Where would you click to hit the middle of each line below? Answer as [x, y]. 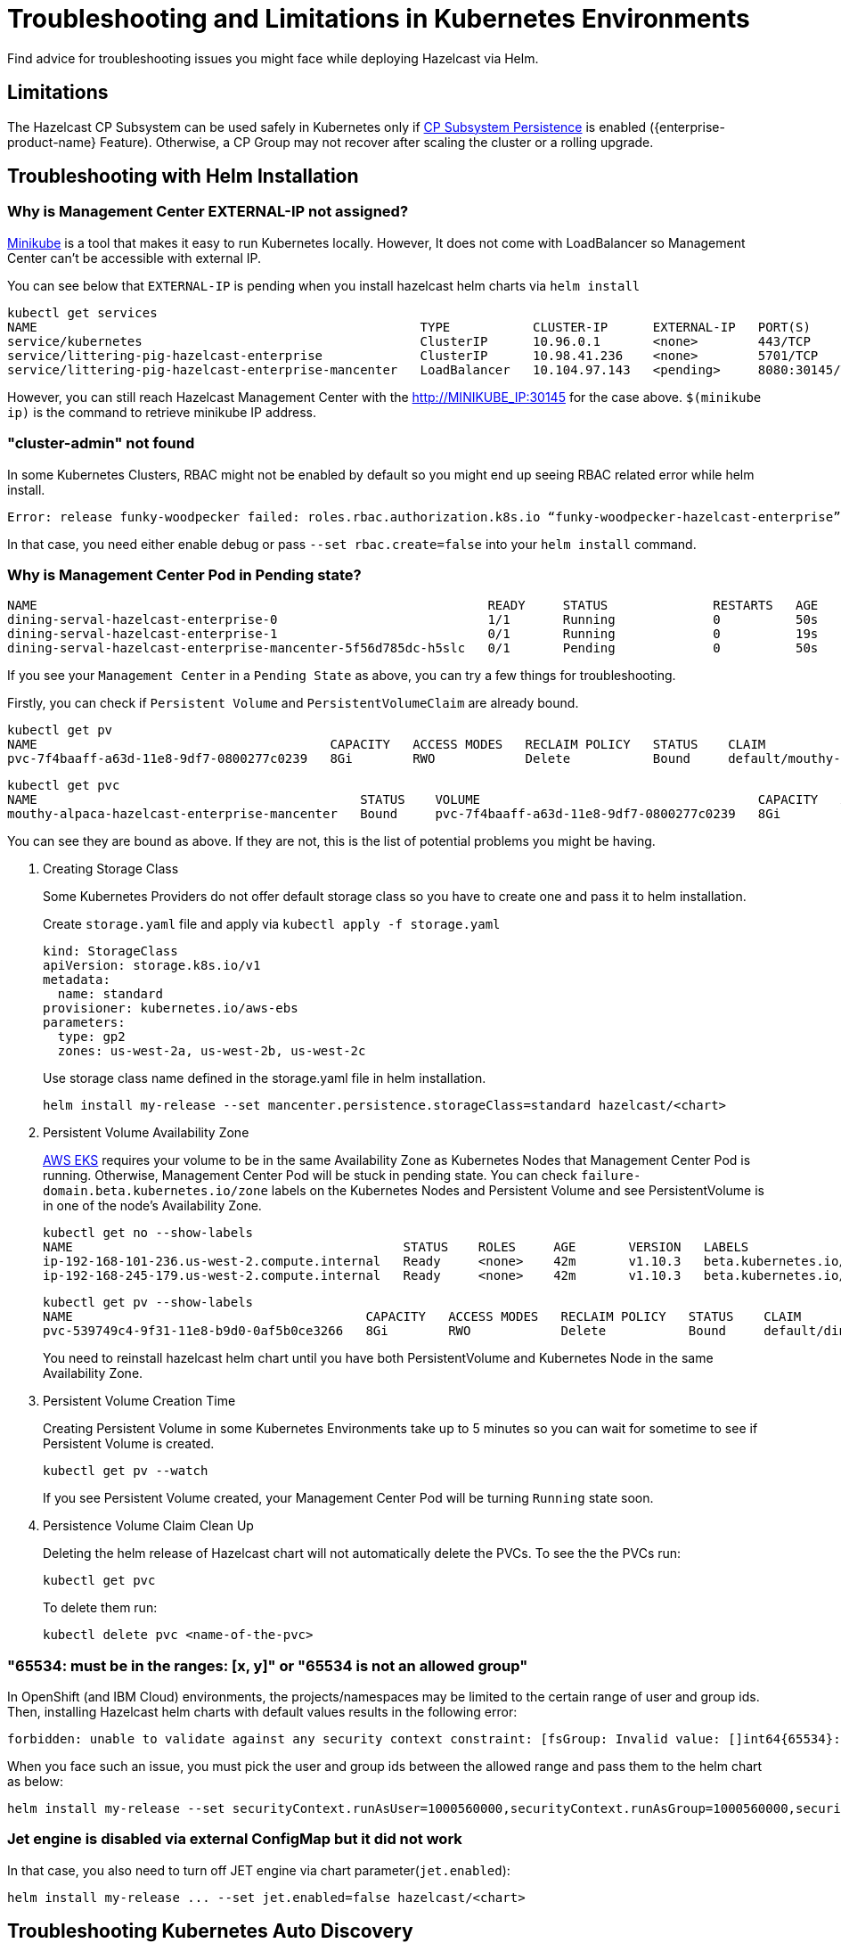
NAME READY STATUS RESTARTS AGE [413, 606]
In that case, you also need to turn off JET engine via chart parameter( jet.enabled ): [259, 1870]
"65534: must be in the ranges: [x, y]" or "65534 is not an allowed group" [268, 1665]
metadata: [77, 980]
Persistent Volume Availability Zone [146, 1133]
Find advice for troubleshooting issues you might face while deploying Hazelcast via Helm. [273, 58]
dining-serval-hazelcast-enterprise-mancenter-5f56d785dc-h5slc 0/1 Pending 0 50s [413, 648]
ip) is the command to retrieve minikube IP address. [162, 412]
